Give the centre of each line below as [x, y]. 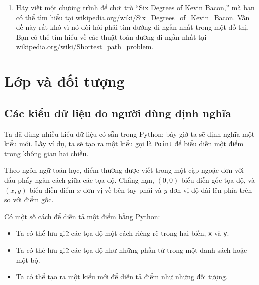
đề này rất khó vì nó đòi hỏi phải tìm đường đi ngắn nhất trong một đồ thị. [133, 27]
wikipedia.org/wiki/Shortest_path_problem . [85, 46]
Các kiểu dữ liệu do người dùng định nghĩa [118, 112]
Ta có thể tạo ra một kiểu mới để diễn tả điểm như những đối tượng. [122, 277]
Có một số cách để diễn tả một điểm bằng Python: [82, 216]
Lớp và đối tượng [64, 81]
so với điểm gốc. [29, 200]
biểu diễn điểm [52, 190]
